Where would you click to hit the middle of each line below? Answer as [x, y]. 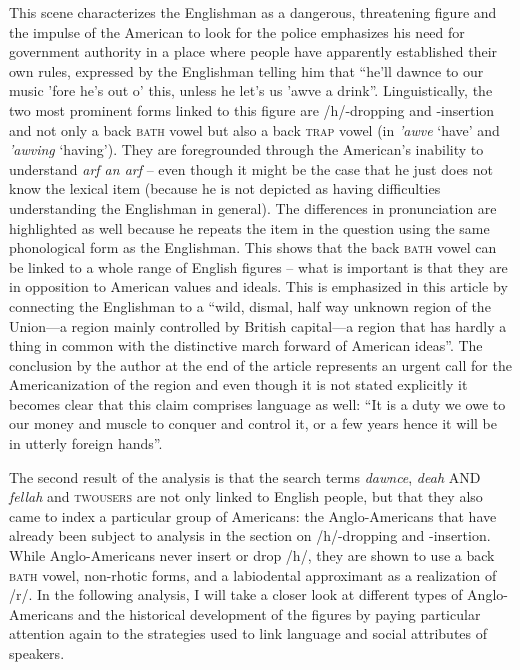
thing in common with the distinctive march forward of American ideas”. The [246, 345]
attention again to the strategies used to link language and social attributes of [248, 633]
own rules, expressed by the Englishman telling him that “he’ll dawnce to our [246, 70]
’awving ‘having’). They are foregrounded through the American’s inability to [246, 149]
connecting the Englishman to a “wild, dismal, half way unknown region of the [250, 305]
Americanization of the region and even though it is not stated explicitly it [238, 384]
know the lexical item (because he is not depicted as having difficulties [225, 188]
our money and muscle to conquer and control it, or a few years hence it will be [253, 423]
